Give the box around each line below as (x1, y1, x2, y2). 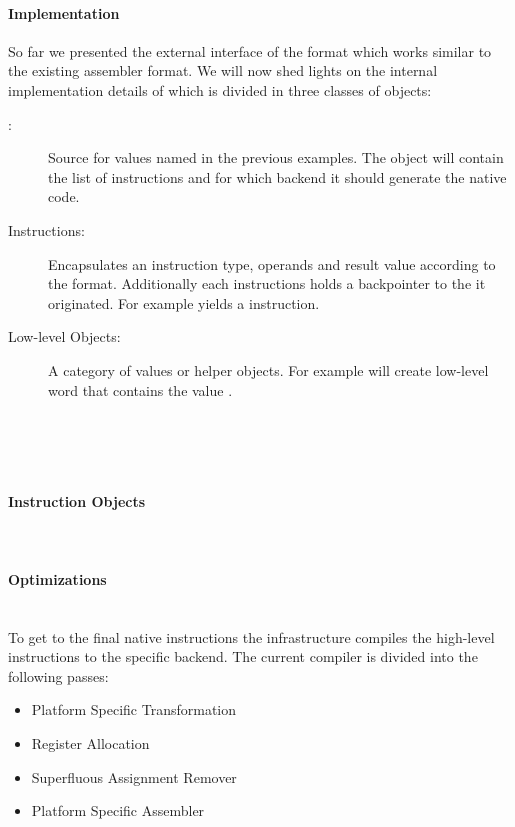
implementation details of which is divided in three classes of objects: (8, 79, 432, 100)
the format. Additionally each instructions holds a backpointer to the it (48, 273, 486, 294)
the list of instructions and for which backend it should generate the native (48, 166, 507, 187)
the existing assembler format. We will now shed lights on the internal (8, 60, 438, 81)
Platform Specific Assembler (31, 800, 205, 821)
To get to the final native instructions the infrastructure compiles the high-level (8, 626, 495, 647)
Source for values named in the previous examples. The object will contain (48, 147, 504, 168)
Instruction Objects (8, 491, 146, 512)
